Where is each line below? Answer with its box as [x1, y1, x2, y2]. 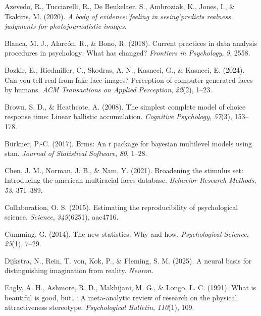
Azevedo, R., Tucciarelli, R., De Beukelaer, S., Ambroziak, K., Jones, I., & [5, 1, 235, 11]
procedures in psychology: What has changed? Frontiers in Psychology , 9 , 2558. [5, 47, 250, 58]
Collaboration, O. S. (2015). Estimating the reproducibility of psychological [5, 201, 238, 212]
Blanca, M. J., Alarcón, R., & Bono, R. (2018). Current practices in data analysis [5, 37, 257, 48]
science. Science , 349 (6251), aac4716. [5, 212, 119, 222]
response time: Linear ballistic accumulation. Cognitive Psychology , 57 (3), [5, 111, 232, 122]
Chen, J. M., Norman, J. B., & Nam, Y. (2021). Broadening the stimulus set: [5, 165, 243, 175]
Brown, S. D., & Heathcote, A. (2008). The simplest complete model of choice [5, 101, 246, 112]
